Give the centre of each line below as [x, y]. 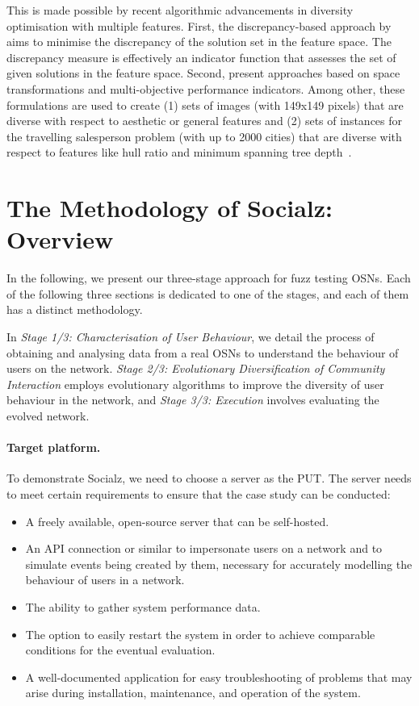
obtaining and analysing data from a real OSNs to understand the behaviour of [203, 352]
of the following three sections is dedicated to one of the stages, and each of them [208, 293]
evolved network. [48, 416]
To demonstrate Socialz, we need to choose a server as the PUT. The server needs [209, 478]
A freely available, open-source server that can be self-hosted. [177, 521]
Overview [60, 239]
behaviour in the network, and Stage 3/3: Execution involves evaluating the [193, 400]
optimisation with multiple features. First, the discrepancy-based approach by [199, 25]
